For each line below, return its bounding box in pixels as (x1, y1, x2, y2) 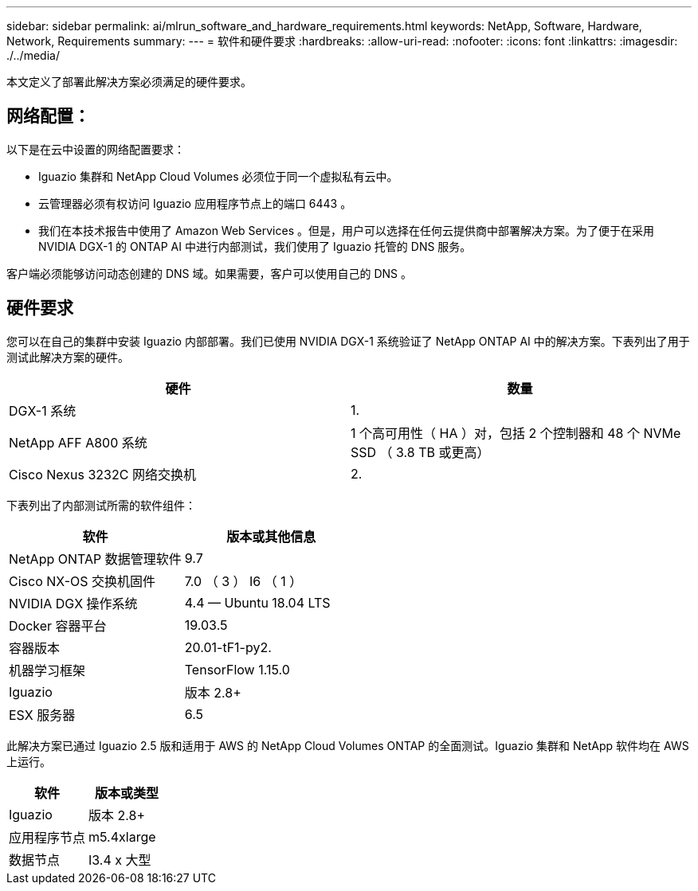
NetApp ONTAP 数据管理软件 (9, 550, 182, 567)
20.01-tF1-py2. (184, 639, 272, 655)
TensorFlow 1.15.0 (184, 661, 290, 678)
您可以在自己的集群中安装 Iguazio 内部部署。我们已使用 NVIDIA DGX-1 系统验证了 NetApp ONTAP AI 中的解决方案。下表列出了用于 (6, 334, 690, 348)
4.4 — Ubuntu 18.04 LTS (184, 594, 331, 611)
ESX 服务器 (9, 706, 76, 723)
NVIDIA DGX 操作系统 (9, 595, 138, 612)
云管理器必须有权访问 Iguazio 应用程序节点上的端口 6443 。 (38, 196, 352, 210)
